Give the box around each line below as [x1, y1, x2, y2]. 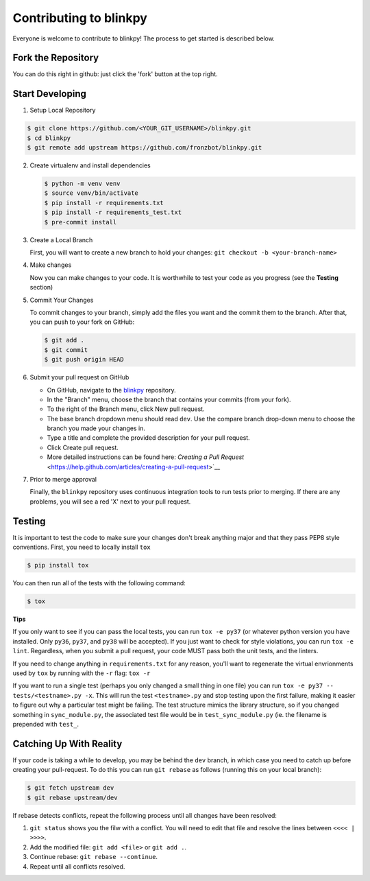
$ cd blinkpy [27, 134, 71, 142]
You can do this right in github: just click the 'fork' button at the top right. [12, 70, 219, 78]
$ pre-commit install [44, 218, 117, 226]
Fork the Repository [12, 52, 99, 64]
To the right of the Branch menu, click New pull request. [47, 405, 205, 413]
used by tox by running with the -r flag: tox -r [12, 669, 151, 677]
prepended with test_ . [12, 720, 79, 728]
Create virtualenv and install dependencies [29, 161, 151, 169]
